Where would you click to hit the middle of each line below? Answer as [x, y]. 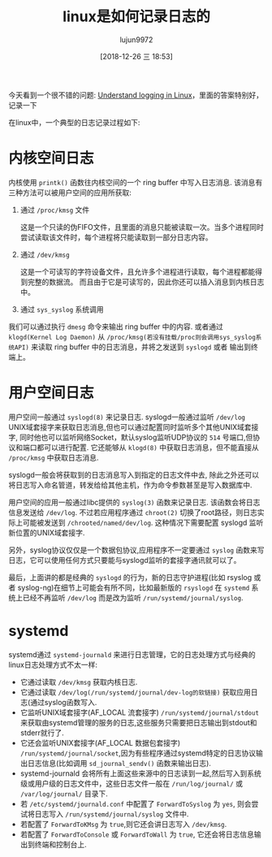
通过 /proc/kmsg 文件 [55, 210]
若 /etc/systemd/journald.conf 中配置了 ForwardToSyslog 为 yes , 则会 [136, 803]
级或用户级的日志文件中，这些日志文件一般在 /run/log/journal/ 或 [132, 783]
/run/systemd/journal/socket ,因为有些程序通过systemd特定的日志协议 [138, 753]
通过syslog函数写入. [63, 702]
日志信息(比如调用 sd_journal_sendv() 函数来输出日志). [119, 763]
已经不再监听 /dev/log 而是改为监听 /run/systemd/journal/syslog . [133, 597]
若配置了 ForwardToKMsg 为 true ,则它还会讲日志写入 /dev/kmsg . [123, 824]
